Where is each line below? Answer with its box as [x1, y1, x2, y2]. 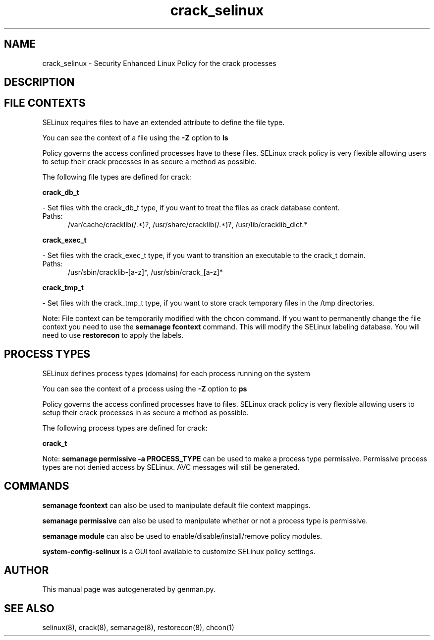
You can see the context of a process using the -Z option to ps [42, 384, 247, 393]
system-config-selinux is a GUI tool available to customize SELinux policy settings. [42, 547, 316, 556]
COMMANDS [4, 480, 69, 493]
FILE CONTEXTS [4, 97, 86, 110]
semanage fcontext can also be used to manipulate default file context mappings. [42, 501, 311, 510]
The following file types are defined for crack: [42, 172, 191, 181]
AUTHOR [4, 564, 49, 576]
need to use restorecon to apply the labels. [42, 330, 184, 339]
